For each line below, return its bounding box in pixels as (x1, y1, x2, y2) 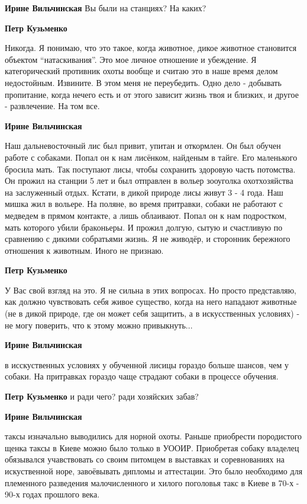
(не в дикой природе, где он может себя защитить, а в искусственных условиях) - (5, 307, 300, 320)
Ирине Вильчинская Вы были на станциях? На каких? (5, 2, 206, 14)
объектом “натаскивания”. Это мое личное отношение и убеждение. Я (5, 53, 257, 65)
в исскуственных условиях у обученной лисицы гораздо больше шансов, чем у (5, 358, 289, 371)
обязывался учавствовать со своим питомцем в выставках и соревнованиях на (5, 453, 285, 465)
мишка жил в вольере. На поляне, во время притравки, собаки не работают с (5, 197, 283, 210)
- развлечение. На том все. (5, 100, 100, 112)
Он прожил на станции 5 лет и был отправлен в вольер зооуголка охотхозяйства (5, 174, 293, 187)
